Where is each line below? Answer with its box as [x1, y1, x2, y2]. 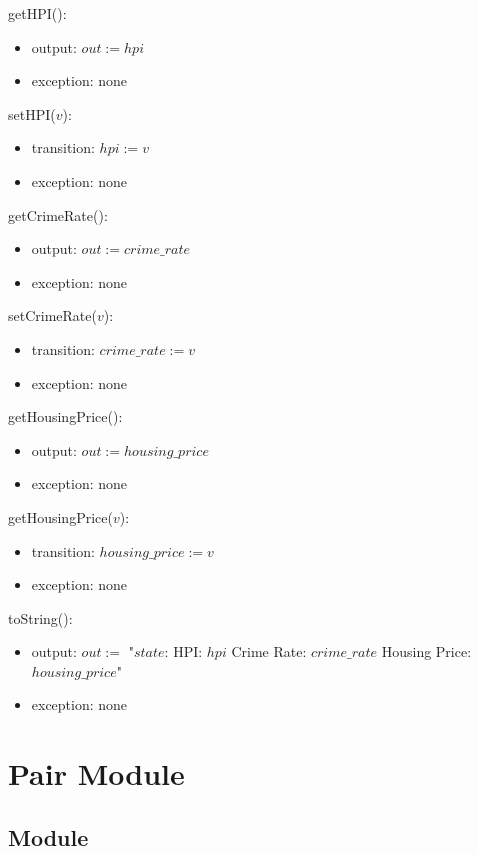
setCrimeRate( [8, 305, 97, 326]
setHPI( [8, 103, 56, 124]
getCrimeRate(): [8, 204, 108, 225]
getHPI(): [8, 3, 67, 23]
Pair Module [8, 753, 185, 794]
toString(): [8, 607, 73, 628]
